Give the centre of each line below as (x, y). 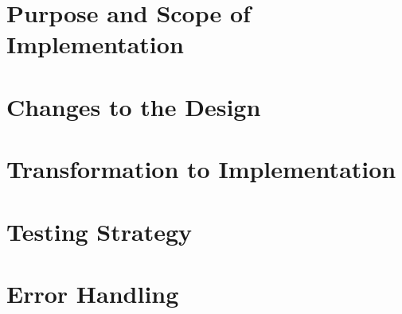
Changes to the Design (134, 106)
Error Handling (93, 293)
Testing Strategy (100, 231)
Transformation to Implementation (201, 169)
